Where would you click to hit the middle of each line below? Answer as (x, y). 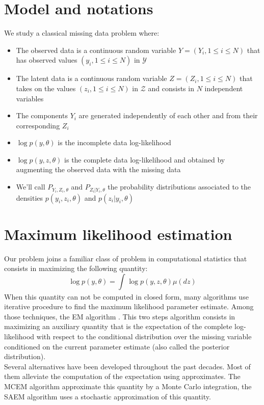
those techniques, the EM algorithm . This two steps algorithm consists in (120, 316)
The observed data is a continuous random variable (96, 50)
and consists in (171, 88)
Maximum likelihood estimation (118, 234)
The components (42, 115)
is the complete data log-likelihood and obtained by (145, 159)
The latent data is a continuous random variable (91, 78)
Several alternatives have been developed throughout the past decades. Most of (127, 366)
